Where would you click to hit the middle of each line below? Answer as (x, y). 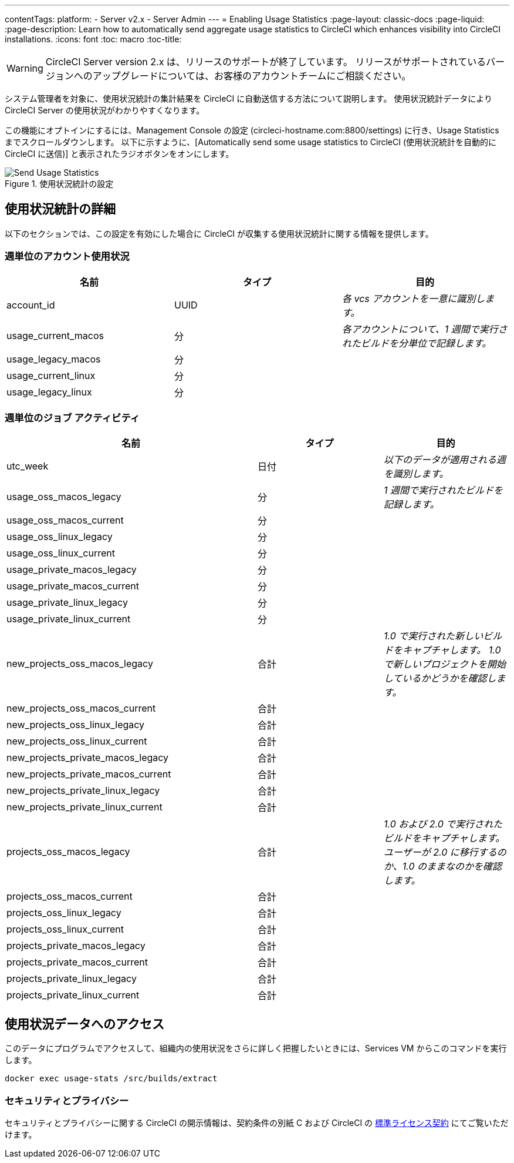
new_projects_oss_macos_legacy (80, 664)
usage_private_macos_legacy (72, 570)
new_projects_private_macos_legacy (88, 758)
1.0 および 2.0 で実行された (443, 824)
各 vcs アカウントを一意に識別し (413, 298)
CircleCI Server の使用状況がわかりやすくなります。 (105, 110)
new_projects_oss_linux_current (77, 741)
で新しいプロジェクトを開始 (445, 664)
